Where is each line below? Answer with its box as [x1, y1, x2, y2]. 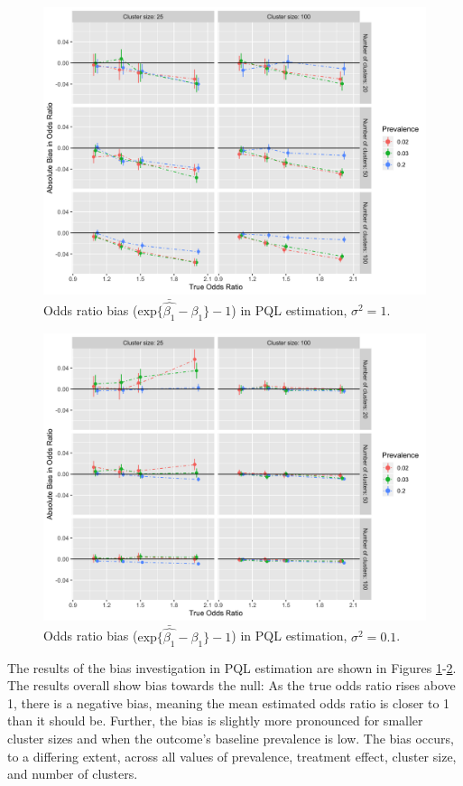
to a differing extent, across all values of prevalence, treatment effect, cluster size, [7, 746, 457, 765]
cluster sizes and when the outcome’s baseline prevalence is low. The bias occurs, [7, 729, 454, 748]
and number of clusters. [7, 764, 138, 783]
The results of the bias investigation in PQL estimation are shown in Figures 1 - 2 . [7, 658, 457, 677]
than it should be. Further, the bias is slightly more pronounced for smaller [7, 711, 423, 730]
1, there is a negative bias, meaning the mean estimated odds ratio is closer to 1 [7, 693, 450, 712]
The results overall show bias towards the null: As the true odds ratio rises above [7, 676, 456, 695]
